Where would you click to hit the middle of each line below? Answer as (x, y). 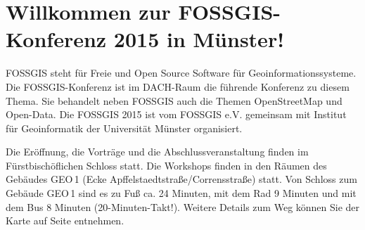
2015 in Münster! (199, 39)
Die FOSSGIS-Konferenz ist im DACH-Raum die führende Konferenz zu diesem (178, 86)
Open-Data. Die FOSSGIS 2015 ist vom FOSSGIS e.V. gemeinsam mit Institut (176, 114)
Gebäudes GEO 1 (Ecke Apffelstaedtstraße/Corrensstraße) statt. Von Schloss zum (181, 179)
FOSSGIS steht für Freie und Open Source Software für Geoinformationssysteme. (181, 73)
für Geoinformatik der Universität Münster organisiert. (124, 128)
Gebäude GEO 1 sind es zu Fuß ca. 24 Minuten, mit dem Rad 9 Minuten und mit (181, 193)
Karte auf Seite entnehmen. (65, 221)
